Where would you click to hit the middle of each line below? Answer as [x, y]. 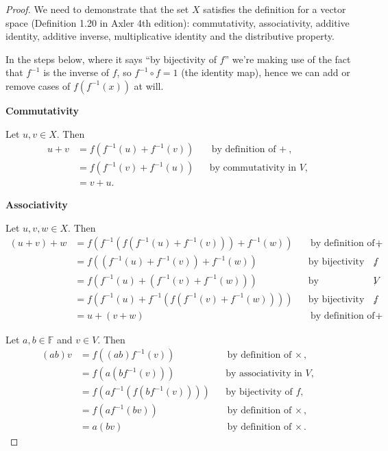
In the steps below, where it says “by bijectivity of [111, 59]
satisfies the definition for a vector [275, 9]
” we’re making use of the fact [288, 59]
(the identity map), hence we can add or [266, 72]
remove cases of [38, 85]
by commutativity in [253, 168]
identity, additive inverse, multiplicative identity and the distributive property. [170, 36]
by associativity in [264, 374]
